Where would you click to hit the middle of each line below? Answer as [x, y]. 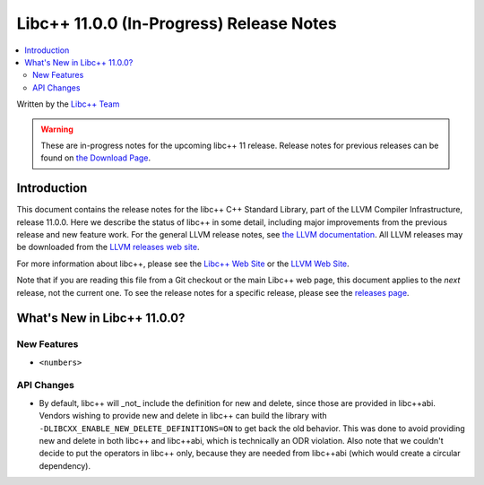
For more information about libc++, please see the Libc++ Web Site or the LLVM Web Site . [183, 264]
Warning [57, 129]
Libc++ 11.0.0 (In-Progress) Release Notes [177, 23]
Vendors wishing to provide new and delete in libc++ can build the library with [183, 416]
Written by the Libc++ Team [68, 104]
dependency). [65, 465]
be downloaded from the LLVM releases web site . [108, 247]
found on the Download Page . [96, 158]
